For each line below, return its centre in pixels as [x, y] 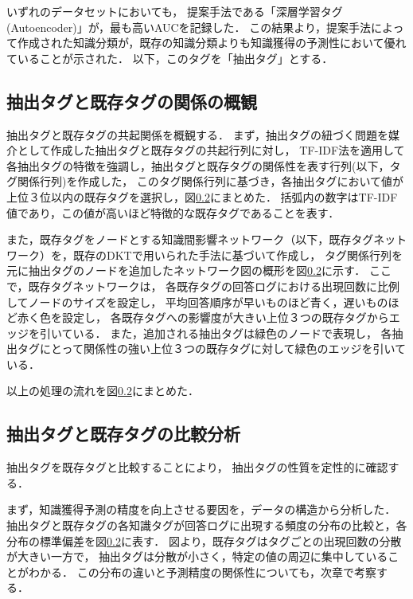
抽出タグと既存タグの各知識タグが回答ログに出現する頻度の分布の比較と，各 [207, 525]
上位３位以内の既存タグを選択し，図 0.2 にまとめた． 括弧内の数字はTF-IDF [202, 196]
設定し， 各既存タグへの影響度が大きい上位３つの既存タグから [225, 317]
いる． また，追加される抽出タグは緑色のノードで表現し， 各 [232, 333]
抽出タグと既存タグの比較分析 [123, 434]
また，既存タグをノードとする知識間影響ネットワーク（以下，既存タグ [190, 239]
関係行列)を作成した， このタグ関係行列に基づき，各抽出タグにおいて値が [210, 181]
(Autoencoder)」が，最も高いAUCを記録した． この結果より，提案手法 [189, 27]
